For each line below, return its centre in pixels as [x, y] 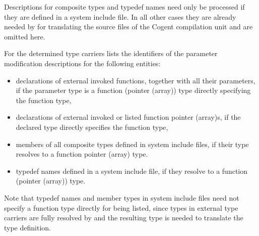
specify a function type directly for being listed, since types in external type [121, 207]
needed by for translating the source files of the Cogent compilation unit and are [128, 27]
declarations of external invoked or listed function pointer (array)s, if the [128, 117]
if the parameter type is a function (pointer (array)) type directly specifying [133, 90]
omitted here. [25, 36]
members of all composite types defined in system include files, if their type [132, 144]
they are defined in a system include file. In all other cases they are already [120, 16]
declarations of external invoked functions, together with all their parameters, [136, 80]
